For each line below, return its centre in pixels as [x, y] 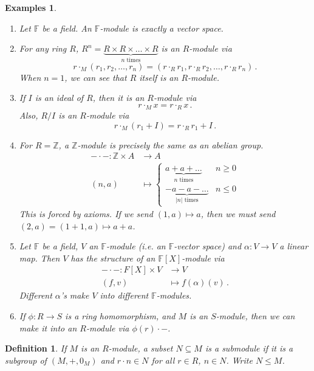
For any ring [43, 48]
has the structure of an [113, 258]
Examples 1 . [31, 7]
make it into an [48, 328]
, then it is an [118, 98]
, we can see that [96, 77]
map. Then [39, 258]
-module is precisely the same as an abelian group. [170, 144]
